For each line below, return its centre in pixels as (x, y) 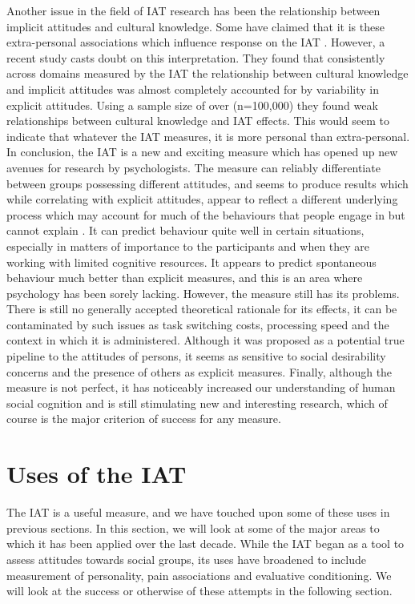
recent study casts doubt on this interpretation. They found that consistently (196, 57)
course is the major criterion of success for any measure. (144, 419)
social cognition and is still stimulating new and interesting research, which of (197, 403)
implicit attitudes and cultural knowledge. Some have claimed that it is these (195, 26)
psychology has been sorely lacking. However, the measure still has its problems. (203, 293)
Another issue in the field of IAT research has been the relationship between (193, 10)
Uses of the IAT (97, 474)
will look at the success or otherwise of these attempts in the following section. (199, 591)
